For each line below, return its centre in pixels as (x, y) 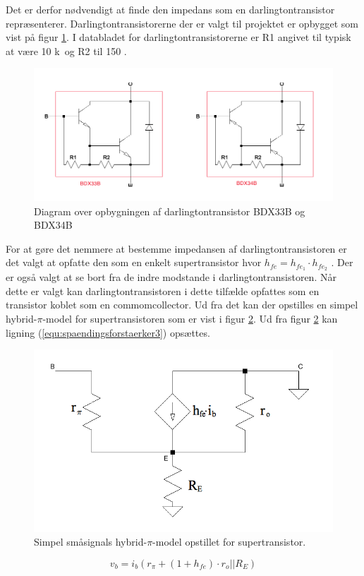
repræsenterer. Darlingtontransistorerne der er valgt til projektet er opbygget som (182, 23)
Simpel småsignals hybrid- (91, 542)
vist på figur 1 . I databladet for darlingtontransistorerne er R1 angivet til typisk (178, 37)
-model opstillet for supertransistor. (229, 542)
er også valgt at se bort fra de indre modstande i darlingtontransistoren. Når (171, 277)
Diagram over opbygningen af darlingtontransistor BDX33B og (170, 211)
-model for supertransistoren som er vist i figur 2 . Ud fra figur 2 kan (190, 318)
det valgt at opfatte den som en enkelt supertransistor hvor (134, 262)
